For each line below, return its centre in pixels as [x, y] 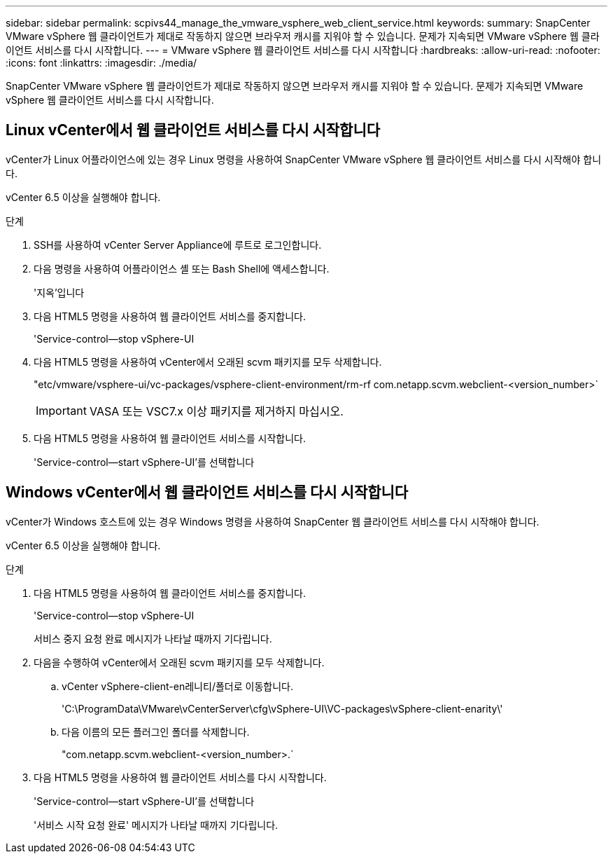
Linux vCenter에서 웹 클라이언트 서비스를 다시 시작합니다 [193, 130]
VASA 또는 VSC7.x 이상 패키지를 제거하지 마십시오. [216, 411]
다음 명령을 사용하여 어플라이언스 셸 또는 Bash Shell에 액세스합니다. [182, 268]
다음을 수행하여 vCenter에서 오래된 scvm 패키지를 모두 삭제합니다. [179, 662]
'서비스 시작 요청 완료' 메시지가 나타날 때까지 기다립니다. [156, 825]
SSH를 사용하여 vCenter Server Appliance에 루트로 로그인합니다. [178, 245]
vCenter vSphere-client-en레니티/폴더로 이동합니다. [177, 686]
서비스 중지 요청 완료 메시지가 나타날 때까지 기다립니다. [153, 638]
